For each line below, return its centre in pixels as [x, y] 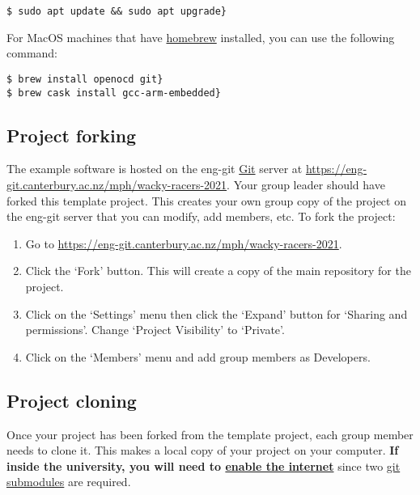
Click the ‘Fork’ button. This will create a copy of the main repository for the [218, 271]
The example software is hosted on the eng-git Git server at [155, 169]
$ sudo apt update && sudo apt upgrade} [117, 11]
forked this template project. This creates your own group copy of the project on [206, 200]
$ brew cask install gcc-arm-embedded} [114, 93]
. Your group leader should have [306, 184]
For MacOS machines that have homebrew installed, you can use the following [201, 37]
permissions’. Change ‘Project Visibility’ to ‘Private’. [155, 330]
